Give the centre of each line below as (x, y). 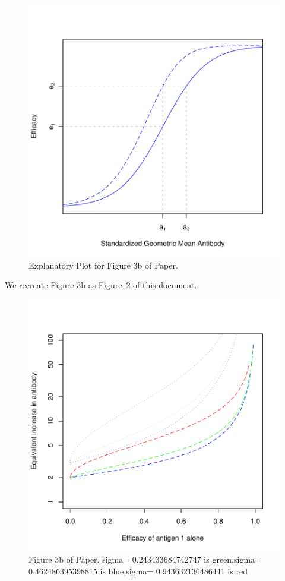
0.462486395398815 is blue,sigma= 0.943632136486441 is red (138, 571)
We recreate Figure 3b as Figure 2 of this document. (101, 285)
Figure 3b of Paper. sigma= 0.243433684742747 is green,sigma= (145, 559)
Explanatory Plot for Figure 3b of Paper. (103, 265)
